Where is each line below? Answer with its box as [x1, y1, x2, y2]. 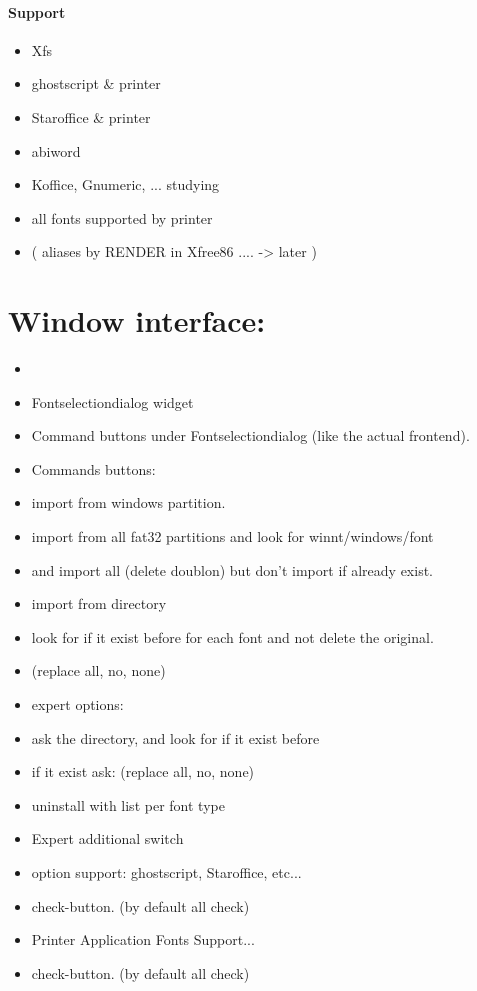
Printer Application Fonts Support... [31, 929, 255, 950]
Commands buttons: [31, 458, 156, 479]
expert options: [31, 694, 124, 715]
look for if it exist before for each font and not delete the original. [31, 626, 434, 647]
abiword [31, 140, 81, 161]
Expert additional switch [31, 828, 184, 849]
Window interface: [8, 300, 266, 341]
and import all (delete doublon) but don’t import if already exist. [31, 559, 434, 580]
